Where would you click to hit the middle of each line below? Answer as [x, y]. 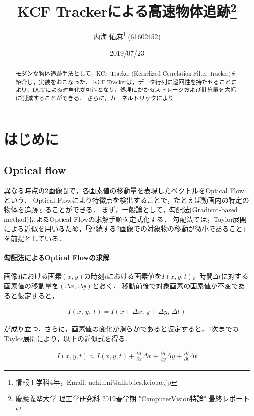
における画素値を [134, 276]
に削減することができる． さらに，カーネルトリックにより [95, 98]
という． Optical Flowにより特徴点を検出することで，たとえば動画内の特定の [127, 200]
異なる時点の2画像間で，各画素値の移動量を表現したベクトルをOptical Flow [124, 190]
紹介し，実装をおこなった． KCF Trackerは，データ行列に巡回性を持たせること [123, 81]
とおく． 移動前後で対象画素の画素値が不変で [165, 286]
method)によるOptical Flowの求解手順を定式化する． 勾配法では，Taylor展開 [125, 219]
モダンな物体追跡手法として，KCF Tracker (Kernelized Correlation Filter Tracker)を [126, 74]
